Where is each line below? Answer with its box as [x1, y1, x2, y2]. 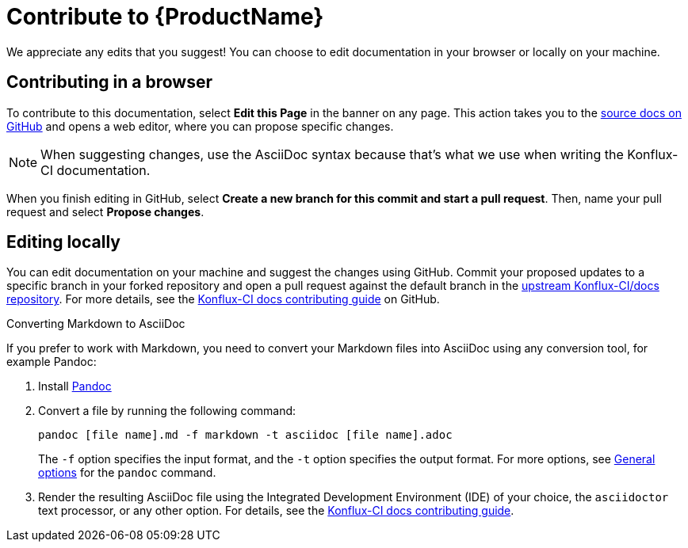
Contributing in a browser [6, 72, 212, 93]
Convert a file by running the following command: [38, 404, 296, 418]
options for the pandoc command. [38, 466, 216, 480]
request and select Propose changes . [6, 204, 204, 219]
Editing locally [6, 232, 120, 253]
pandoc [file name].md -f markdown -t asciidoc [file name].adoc [38, 428, 453, 442]
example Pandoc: [6, 355, 97, 369]
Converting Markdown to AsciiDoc [6, 317, 185, 331]
